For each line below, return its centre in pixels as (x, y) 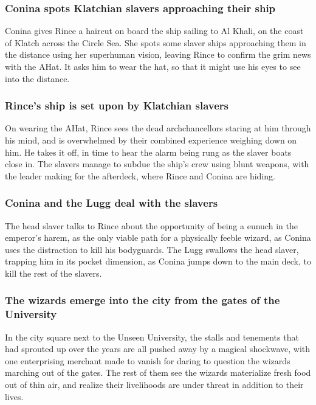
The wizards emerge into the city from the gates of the (143, 300)
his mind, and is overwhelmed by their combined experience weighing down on (151, 140)
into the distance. (37, 78)
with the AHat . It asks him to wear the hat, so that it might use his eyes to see (153, 66)
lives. (14, 396)
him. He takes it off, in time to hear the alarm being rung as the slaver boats (148, 152)
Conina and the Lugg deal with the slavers (112, 203)
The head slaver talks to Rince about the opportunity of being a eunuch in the (151, 225)
